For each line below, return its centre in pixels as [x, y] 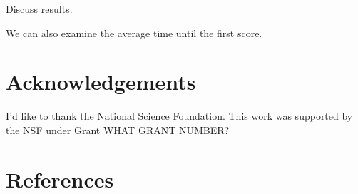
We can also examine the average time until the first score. [134, 32]
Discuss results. [39, 9]
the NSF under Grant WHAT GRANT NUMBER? [118, 129]
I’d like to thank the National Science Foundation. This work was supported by [179, 116]
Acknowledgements [101, 82]
